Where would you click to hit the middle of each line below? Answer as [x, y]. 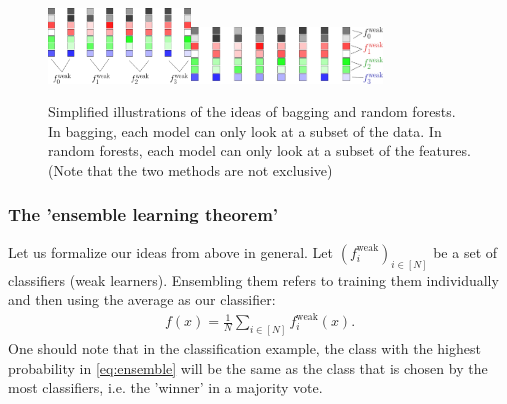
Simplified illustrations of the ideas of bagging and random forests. [252, 111]
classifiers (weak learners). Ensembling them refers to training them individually [253, 279]
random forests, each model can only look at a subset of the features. [259, 150]
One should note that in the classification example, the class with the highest [244, 348]
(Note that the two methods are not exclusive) [190, 169]
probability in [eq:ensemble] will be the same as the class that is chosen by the [248, 367]
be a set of [465, 251]
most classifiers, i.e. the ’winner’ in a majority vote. [165, 387]
